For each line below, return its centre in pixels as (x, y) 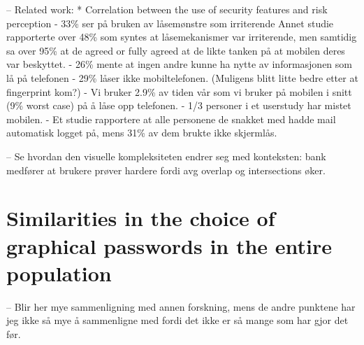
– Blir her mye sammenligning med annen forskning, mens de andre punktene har (181, 306)
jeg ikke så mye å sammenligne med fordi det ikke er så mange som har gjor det (177, 320)
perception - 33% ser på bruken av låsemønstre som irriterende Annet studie (170, 23)
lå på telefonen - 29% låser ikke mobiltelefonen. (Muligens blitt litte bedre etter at (182, 77)
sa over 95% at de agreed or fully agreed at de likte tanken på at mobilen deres (176, 50)
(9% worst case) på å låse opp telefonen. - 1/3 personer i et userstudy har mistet (179, 105)
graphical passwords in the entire (169, 245)
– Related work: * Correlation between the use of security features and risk (167, 9)
